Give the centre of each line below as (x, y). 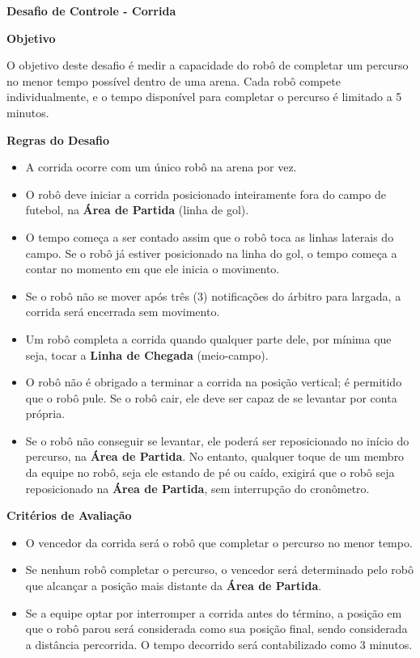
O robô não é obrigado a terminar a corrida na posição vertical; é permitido (214, 382)
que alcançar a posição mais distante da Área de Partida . (174, 586)
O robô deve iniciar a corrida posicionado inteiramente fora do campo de (206, 194)
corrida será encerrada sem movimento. (123, 312)
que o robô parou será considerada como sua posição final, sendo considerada (216, 628)
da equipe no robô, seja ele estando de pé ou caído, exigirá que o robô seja (210, 472)
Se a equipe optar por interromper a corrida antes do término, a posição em (214, 612)
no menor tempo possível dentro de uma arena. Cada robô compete (174, 80)
